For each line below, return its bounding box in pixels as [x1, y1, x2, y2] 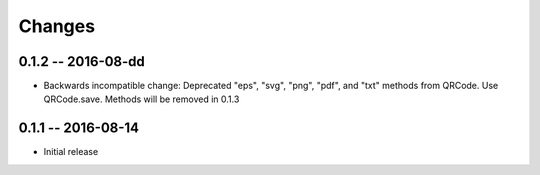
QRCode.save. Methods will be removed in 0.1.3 [43, 93, 240, 105]
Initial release [43, 146, 99, 158]
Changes [18, 15, 95, 37]
